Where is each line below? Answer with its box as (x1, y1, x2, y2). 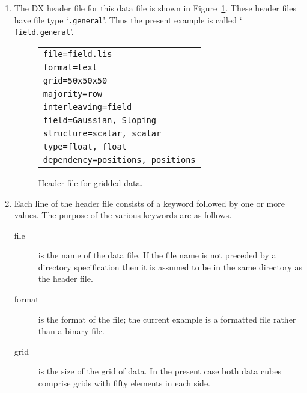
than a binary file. (38, 324, 105, 337)
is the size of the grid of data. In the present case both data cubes (38, 365, 281, 377)
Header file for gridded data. (38, 176, 143, 189)
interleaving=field (43, 102, 132, 112)
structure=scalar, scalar (43, 128, 162, 138)
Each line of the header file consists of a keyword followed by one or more (14, 196, 285, 209)
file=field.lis (43, 49, 112, 59)
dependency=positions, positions (43, 154, 196, 165)
